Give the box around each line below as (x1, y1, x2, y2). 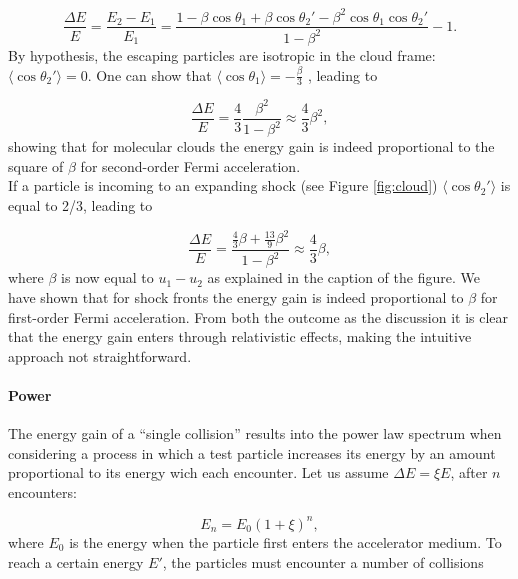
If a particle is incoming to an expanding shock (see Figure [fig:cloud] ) (8, 175, 438, 196)
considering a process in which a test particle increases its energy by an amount (8, 442, 496, 463)
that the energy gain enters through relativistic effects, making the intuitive (8, 326, 472, 347)
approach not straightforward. (8, 345, 192, 366)
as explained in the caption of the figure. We (207, 267, 480, 288)
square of (8, 155, 64, 176)
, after (450, 462, 488, 483)
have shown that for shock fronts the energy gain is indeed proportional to (8, 286, 464, 307)
